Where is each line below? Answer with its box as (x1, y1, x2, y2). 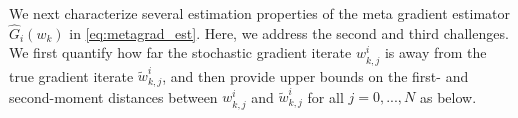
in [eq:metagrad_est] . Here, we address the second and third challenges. (69, 22, 509, 43)
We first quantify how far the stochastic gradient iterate (9, 42, 352, 63)
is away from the (384, 42, 487, 63)
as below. (420, 86, 477, 107)
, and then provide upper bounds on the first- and (162, 65, 469, 86)
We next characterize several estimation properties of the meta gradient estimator (9, 3, 511, 23)
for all (307, 86, 344, 107)
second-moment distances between (9, 86, 218, 107)
